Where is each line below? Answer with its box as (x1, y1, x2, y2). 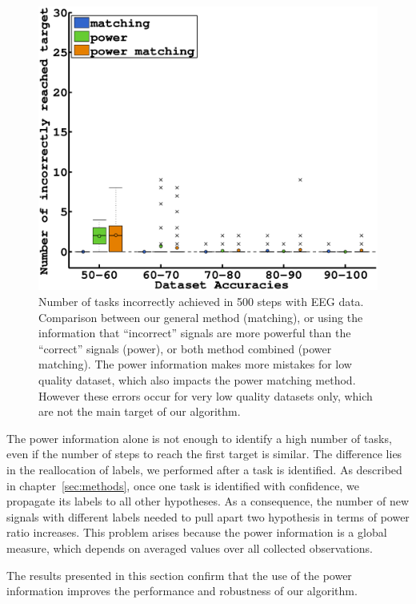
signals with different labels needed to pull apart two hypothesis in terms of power (6, 508, 410, 525)
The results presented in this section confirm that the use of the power (6, 566, 352, 583)
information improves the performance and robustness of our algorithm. (6, 582, 358, 599)
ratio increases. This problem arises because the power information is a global (6, 524, 387, 541)
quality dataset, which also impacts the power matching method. (38, 372, 356, 388)
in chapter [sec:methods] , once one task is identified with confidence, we (6, 477, 359, 493)
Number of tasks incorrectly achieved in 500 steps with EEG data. (38, 293, 364, 310)
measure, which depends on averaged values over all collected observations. (6, 539, 373, 556)
